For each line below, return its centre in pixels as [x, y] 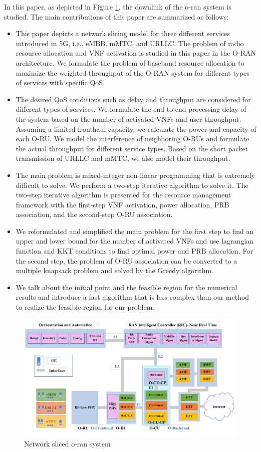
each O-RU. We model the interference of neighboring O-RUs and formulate [133, 139]
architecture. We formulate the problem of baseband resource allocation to [130, 62]
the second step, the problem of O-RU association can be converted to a [126, 260]
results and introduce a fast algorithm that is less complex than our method [133, 297]
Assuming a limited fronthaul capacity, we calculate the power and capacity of [136, 129]
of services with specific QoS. [60, 82]
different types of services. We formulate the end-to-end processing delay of [131, 109]
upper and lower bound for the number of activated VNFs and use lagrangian [135, 241]
